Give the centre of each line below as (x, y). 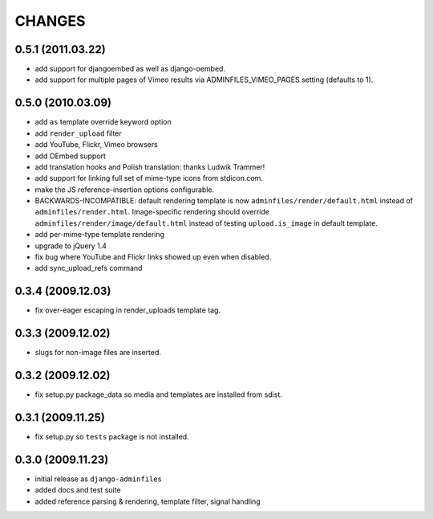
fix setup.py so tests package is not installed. (112, 437)
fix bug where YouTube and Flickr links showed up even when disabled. (153, 257)
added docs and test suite (78, 490)
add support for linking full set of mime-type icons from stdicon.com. (149, 178)
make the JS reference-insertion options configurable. (125, 190)
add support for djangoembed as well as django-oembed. (130, 69)
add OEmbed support (70, 156)
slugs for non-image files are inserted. (98, 353)
